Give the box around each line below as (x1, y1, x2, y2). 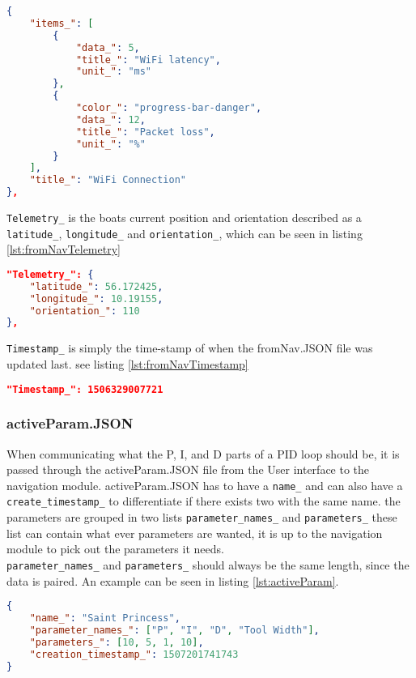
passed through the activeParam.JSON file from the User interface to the (6, 461, 370, 478)
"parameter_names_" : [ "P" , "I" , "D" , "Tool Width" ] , (29, 624, 320, 636)
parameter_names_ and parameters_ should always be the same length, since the (6, 556, 410, 573)
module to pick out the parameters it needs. (6, 540, 224, 557)
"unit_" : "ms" (75, 66, 152, 78)
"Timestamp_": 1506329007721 (6, 383, 163, 395)
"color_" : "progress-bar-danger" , (75, 102, 262, 113)
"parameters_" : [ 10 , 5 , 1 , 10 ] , (29, 636, 204, 648)
